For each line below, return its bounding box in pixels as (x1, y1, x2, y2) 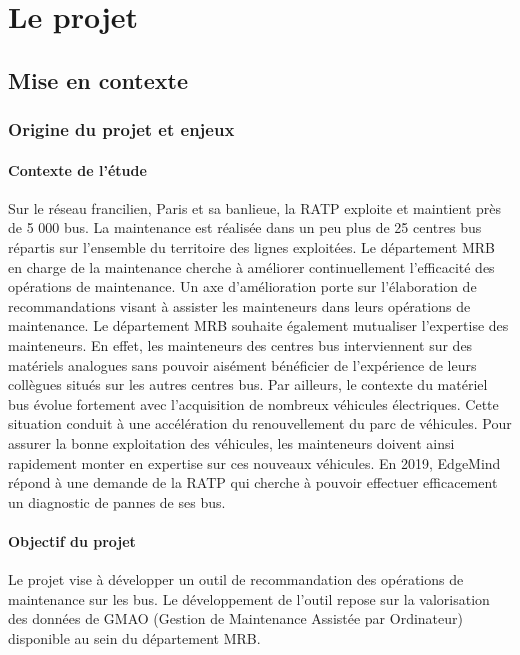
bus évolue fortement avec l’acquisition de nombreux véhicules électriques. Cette (8, 393, 499, 414)
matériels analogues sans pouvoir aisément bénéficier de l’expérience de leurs (8, 354, 477, 375)
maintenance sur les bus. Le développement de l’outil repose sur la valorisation (8, 588, 490, 609)
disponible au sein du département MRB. (8, 627, 261, 648)
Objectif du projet (8, 530, 136, 551)
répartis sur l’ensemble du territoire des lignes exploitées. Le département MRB (8, 236, 496, 257)
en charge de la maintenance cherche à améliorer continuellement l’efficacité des (8, 256, 495, 277)
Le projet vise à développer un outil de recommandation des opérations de (8, 569, 464, 590)
